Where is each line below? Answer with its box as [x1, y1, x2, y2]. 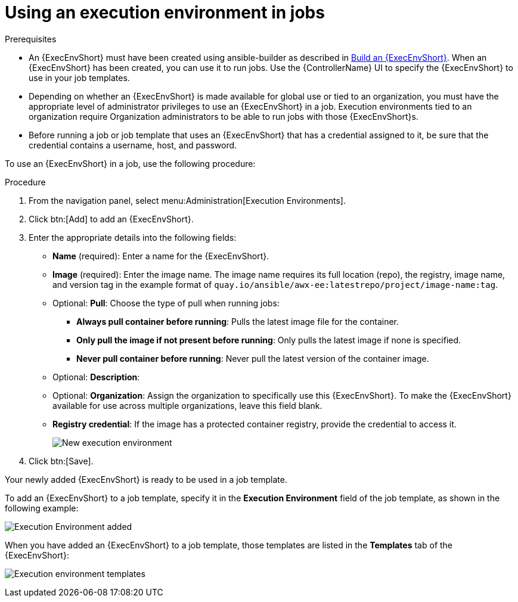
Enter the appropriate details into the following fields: [29, 232, 237, 243]
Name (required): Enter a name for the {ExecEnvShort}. [52, 250, 269, 261]
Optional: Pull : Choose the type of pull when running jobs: [52, 297, 280, 308]
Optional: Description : [52, 371, 140, 382]
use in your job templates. [29, 72, 130, 83]
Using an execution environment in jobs [5, 2, 325, 23]
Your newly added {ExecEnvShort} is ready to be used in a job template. [5, 474, 287, 485]
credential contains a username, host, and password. [29, 139, 237, 150]
